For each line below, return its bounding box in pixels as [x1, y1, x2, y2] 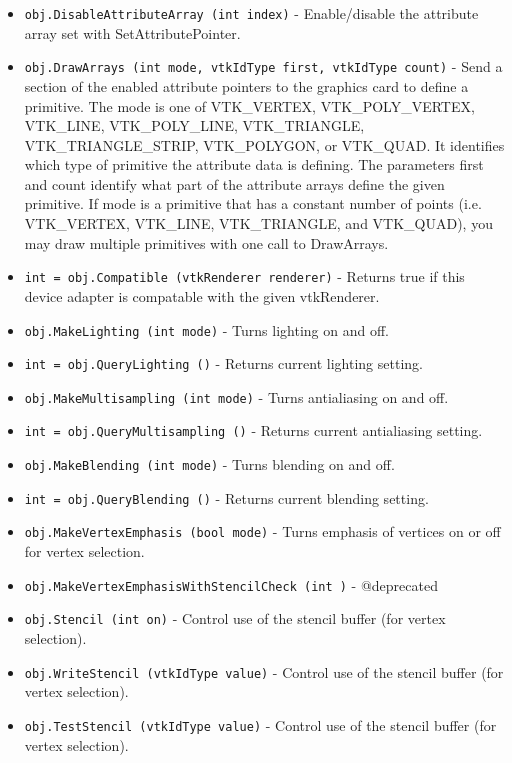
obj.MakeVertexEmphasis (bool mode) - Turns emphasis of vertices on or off [24, 521, 501, 542]
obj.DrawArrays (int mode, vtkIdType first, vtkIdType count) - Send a [24, 56, 503, 77]
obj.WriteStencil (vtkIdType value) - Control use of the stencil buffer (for [24, 661, 504, 682]
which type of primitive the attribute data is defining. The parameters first [24, 154, 484, 175]
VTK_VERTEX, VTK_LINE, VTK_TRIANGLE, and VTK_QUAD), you [24, 213, 493, 234]
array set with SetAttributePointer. [24, 22, 241, 43]
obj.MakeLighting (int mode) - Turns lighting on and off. [24, 319, 389, 340]
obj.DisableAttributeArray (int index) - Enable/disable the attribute [24, 3, 479, 23]
